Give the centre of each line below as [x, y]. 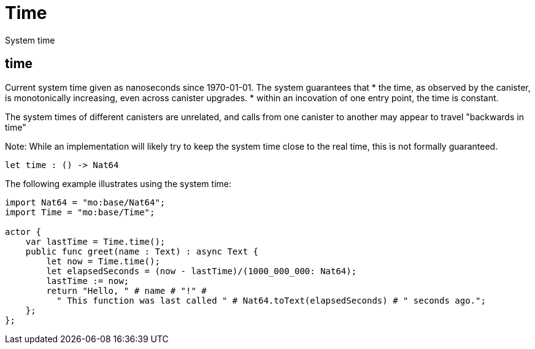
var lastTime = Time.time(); [95, 241]
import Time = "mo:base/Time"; [80, 212]
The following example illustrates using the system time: [118, 183]
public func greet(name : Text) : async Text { [142, 251]
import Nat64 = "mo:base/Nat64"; [85, 202]
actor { [23, 232]
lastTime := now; [88, 281]
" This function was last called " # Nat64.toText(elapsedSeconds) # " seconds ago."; [271, 300]
